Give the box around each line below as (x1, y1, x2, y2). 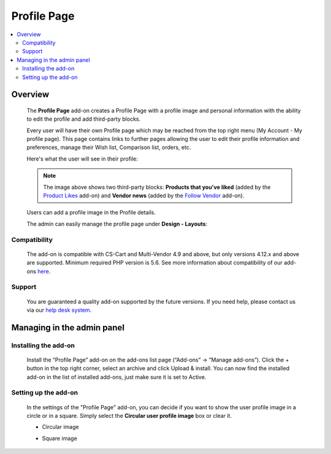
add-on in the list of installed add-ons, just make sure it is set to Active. (26, 373, 207, 380)
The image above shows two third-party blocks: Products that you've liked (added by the (43, 183, 271, 191)
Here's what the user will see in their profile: (26, 155, 138, 162)
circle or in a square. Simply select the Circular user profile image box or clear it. (26, 412, 232, 419)
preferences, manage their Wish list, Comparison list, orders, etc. (26, 144, 191, 151)
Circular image (42, 423, 79, 431)
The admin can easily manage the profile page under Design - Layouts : (26, 220, 208, 227)
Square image (42, 434, 78, 442)
